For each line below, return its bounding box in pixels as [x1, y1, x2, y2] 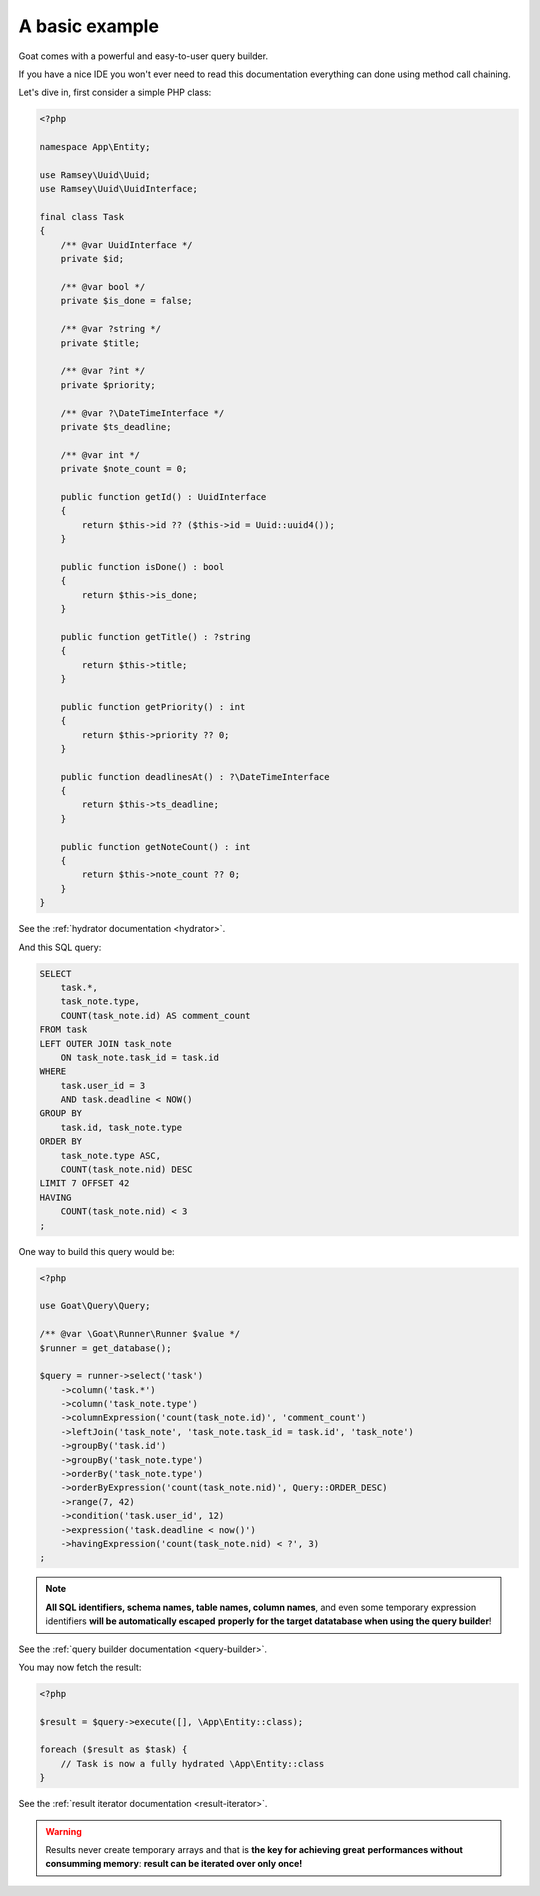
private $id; [60, 253, 125, 265]
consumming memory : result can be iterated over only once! [45, 1858, 303, 1870]
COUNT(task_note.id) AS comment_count [60, 1010, 251, 1021]
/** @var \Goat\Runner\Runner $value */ [39, 1328, 240, 1340]
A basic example [18, 15, 160, 37]
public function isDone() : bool [60, 561, 225, 572]
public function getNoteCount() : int [60, 841, 251, 852]
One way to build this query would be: [18, 1245, 175, 1257]
